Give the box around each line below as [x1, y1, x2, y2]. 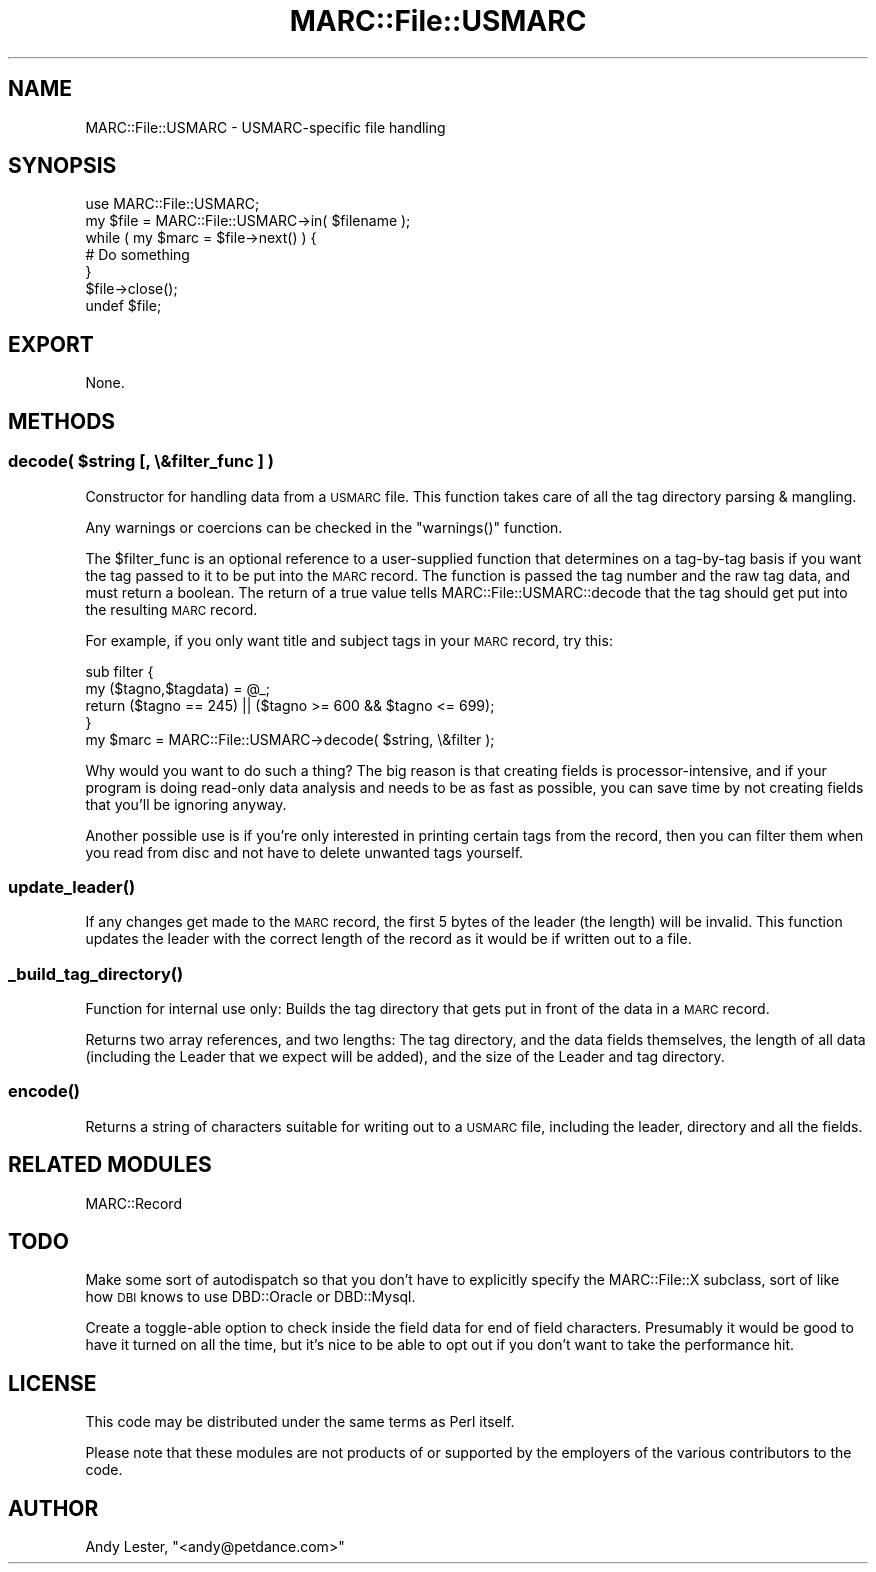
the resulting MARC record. [85, 600, 258, 618]
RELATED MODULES [8, 1152, 212, 1178]
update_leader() [8, 876, 136, 897]
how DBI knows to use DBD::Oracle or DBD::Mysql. [85, 1288, 416, 1306]
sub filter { [85, 662, 154, 680]
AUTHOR [8, 1495, 99, 1521]
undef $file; [85, 297, 162, 315]
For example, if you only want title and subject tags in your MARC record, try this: [85, 631, 613, 649]
